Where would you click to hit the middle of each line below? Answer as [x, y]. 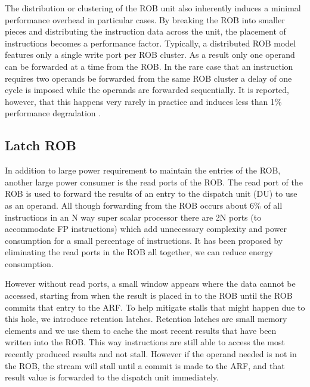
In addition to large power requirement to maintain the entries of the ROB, [143, 170]
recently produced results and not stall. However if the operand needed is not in [151, 354]
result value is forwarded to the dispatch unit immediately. [112, 377]
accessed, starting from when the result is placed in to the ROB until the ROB [149, 295]
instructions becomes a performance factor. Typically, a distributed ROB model [151, 43]
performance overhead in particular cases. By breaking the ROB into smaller [145, 19]
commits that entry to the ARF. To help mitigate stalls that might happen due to [155, 307]
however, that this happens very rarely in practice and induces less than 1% [143, 101]
